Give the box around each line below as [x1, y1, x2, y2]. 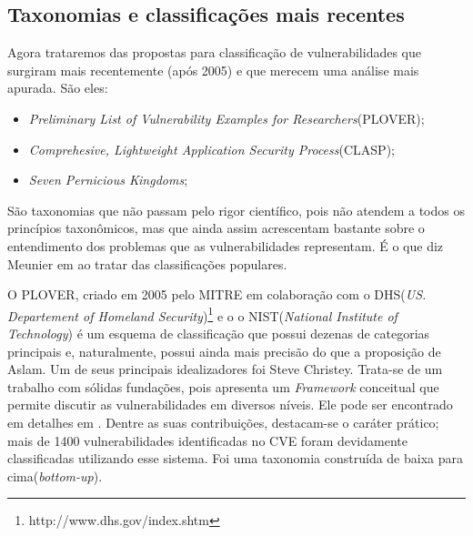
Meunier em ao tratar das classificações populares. [7, 254, 287, 273]
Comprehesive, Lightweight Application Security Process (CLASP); [28, 139, 395, 158]
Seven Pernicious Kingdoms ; [28, 170, 188, 189]
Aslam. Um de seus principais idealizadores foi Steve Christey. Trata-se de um [7, 359, 443, 379]
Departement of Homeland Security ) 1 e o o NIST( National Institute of [7, 303, 398, 325]
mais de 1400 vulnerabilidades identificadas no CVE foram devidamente [7, 430, 408, 450]
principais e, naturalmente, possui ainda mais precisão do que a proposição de [7, 341, 441, 360]
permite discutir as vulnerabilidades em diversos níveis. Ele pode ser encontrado [7, 395, 453, 414]
